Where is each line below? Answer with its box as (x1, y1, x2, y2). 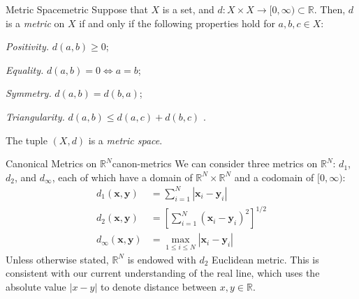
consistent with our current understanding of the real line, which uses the (6, 266, 320, 280)
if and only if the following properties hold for (79, 15, 275, 30)
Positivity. (6, 39, 50, 54)
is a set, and (162, 2, 214, 16)
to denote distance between (100, 279, 217, 293)
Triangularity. (6, 109, 65, 123)
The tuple (6, 132, 47, 147)
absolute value (6, 279, 66, 293)
